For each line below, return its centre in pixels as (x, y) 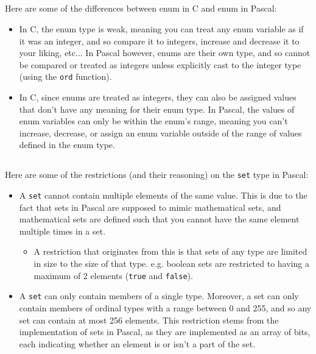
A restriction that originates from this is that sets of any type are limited (170, 251)
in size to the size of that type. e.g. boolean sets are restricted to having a (171, 264)
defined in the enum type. (67, 145)
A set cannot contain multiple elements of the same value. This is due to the (163, 195)
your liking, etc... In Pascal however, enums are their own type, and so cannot (165, 53)
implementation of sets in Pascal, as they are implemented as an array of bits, (165, 332)
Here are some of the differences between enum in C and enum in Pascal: (141, 8)
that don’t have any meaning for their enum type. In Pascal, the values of (157, 109)
